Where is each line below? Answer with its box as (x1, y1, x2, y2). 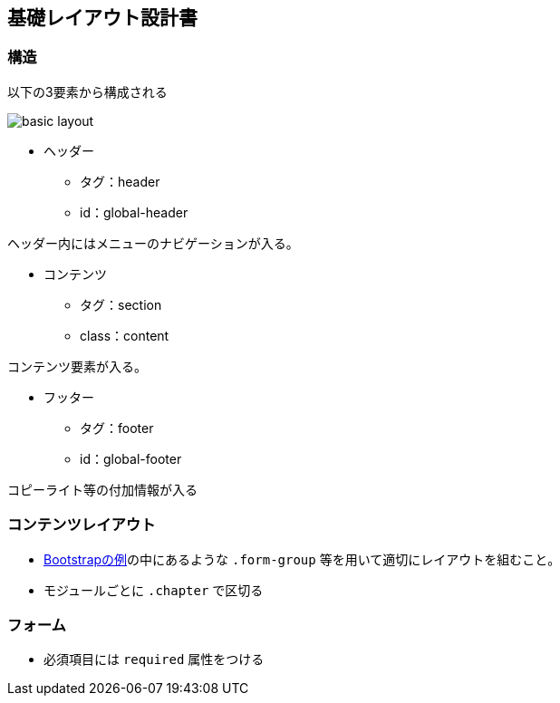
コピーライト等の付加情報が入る (7, 481, 198, 497)
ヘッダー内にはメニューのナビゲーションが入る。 (7, 235, 299, 251)
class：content (80, 327, 169, 343)
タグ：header (80, 173, 160, 189)
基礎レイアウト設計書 (7, 6, 198, 29)
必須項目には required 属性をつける (43, 651, 265, 668)
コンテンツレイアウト (7, 515, 156, 534)
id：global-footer (80, 450, 182, 467)
